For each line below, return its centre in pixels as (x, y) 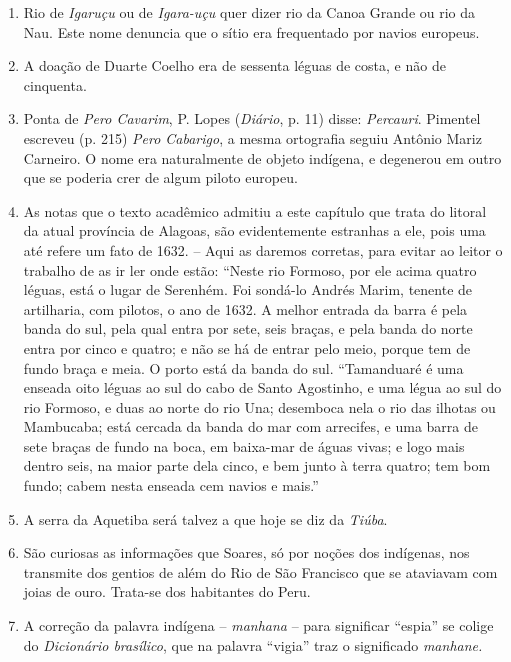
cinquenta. (55, 84)
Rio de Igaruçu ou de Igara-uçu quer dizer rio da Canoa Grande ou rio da (249, 12)
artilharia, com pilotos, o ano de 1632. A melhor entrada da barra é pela (245, 308)
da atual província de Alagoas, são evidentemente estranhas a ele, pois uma (254, 230)
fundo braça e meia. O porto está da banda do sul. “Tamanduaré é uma (243, 367)
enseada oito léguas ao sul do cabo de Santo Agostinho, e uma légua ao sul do (262, 387)
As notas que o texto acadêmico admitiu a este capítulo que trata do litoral (255, 210)
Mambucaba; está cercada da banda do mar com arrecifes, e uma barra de (250, 426)
